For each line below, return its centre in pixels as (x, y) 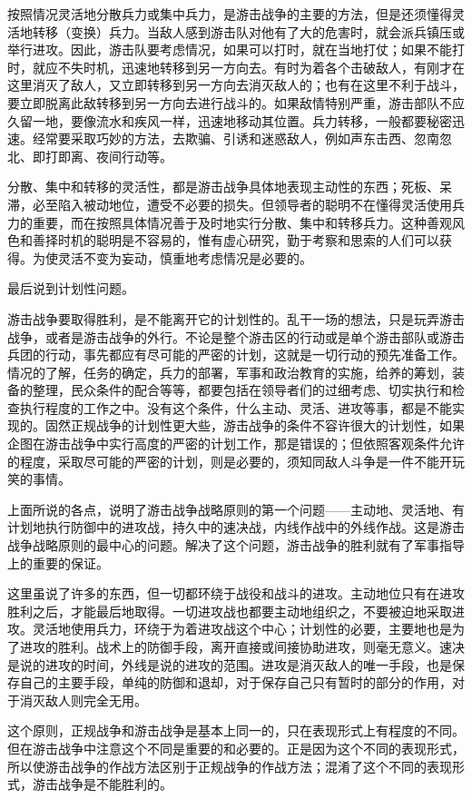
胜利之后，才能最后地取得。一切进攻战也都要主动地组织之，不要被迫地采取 (230, 611)
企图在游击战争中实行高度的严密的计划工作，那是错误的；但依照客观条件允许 (236, 444)
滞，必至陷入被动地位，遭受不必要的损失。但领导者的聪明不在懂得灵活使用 (230, 204)
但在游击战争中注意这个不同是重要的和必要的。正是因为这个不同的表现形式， (236, 748)
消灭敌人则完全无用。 (83, 700)
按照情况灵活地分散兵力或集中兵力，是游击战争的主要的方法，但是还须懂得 (230, 14)
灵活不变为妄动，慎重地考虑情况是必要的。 (185, 257)
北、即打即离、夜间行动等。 (90, 156)
